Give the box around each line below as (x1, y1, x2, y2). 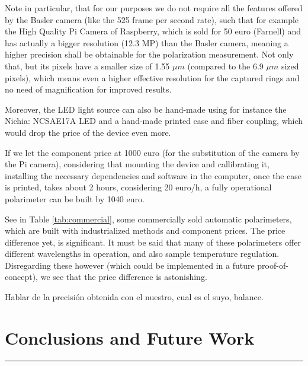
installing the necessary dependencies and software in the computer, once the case (5, 169, 302, 182)
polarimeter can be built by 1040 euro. (5, 192, 145, 205)
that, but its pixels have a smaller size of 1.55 (5, 59, 170, 72)
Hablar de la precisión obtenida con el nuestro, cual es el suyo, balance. (5, 291, 264, 303)
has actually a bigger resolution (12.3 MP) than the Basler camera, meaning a (5, 36, 288, 49)
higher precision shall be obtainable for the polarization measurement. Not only (5, 48, 294, 61)
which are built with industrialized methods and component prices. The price (5, 224, 285, 237)
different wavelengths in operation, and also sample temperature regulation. (5, 247, 280, 260)
